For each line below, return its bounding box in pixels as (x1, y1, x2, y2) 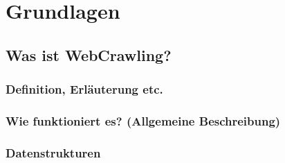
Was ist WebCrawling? (6, 44, 172, 65)
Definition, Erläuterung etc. (6, 80, 163, 98)
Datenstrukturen (6, 144, 101, 161)
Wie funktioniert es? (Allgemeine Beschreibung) (6, 112, 281, 129)
